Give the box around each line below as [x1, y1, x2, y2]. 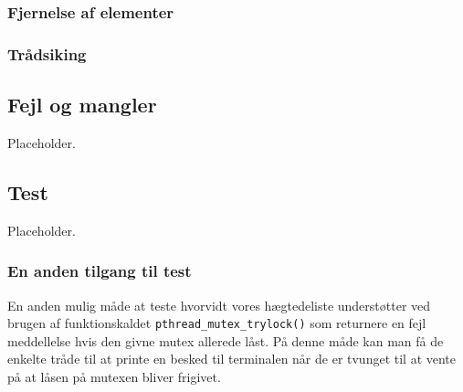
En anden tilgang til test [7, 260, 192, 282]
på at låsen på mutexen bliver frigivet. [7, 366, 221, 386]
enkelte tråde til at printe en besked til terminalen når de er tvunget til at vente [7, 349, 457, 368]
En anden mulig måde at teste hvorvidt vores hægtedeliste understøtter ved [7, 295, 431, 314]
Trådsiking [7, 42, 87, 65]
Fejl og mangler [7, 90, 157, 119]
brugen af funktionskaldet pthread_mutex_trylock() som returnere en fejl [7, 313, 426, 333]
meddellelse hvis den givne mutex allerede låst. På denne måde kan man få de [7, 331, 444, 350]
